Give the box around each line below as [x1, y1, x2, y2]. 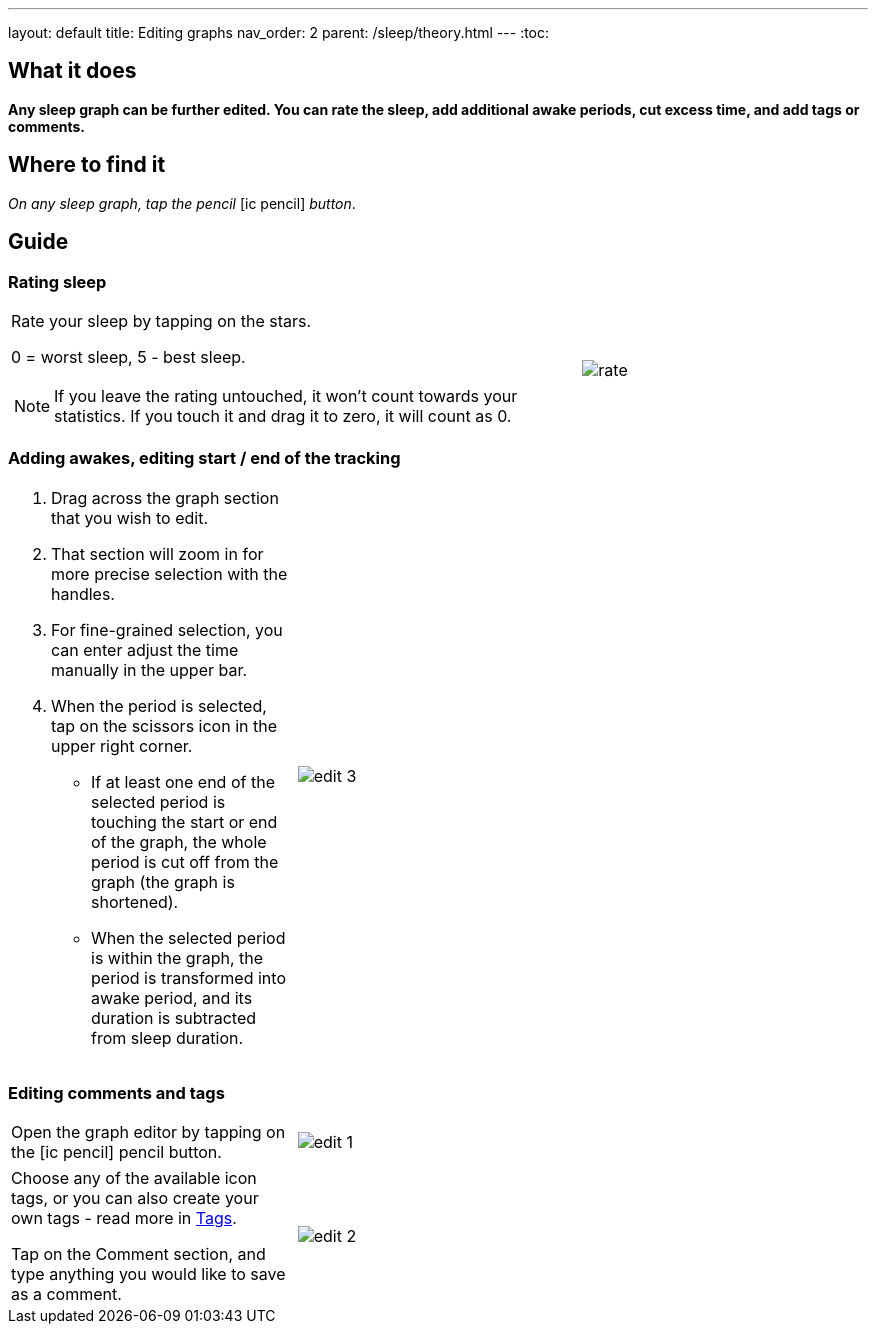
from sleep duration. [91, 1027, 244, 1048]
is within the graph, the [91, 947, 264, 968]
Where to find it [8, 152, 166, 178]
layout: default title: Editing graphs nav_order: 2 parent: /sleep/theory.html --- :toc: [8, 24, 550, 41]
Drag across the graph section [51, 487, 279, 508]
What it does [8, 58, 137, 84]
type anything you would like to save [11, 1264, 286, 1285]
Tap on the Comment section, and [11, 1244, 266, 1265]
